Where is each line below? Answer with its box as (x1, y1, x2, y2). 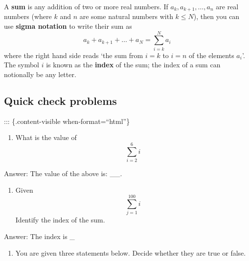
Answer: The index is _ (4, 231, 75, 241)
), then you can (193, 11, 240, 21)
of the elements (189, 50, 234, 60)
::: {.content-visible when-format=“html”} (4, 116, 130, 126)
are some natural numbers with (79, 11, 173, 21)
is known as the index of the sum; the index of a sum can (46, 60, 221, 70)
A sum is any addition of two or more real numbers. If (4, 1, 168, 11)
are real (216, 1, 239, 11)
